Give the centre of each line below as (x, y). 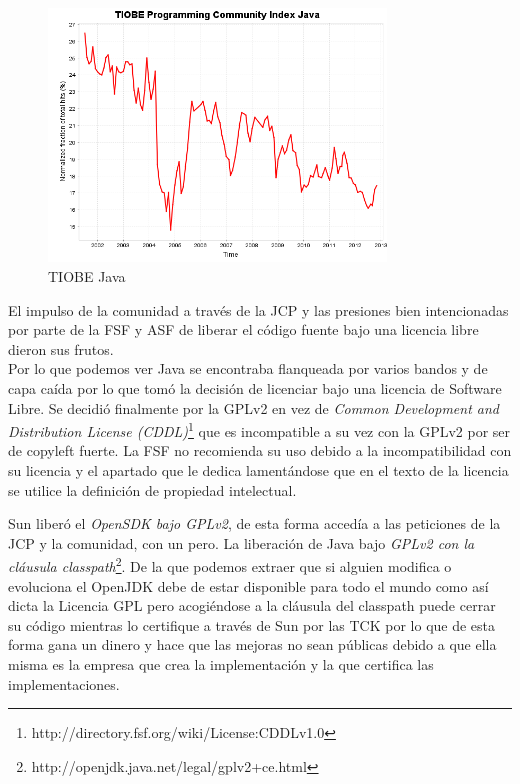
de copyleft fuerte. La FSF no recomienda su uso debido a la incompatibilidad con (260, 450)
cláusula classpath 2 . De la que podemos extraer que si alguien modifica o (230, 565)
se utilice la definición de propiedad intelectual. (152, 489)
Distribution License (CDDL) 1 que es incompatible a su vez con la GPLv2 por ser (259, 429)
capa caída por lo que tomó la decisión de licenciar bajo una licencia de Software (255, 387)
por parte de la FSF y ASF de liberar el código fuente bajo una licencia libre (243, 329)
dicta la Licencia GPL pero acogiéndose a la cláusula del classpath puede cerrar (252, 605)
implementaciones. (64, 683)
